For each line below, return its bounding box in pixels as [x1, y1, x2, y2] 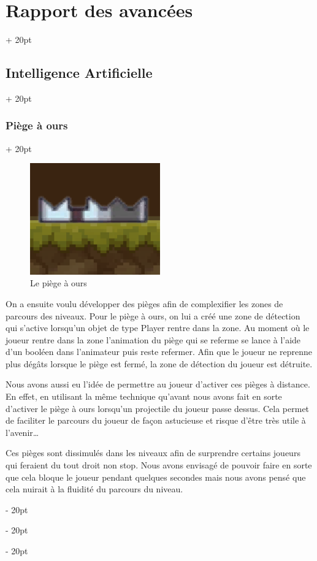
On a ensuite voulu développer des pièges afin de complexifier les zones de [6, 297, 283, 310]
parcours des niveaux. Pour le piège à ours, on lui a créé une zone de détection [6, 309, 300, 322]
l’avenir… [6, 426, 39, 438]
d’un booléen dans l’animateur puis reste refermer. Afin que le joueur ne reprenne [6, 345, 312, 358]
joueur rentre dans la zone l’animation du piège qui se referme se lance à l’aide [6, 333, 301, 346]
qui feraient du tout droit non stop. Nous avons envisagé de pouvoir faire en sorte [6, 459, 312, 471]
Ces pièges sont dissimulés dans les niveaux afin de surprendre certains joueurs [6, 446, 300, 459]
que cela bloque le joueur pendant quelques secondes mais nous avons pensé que [6, 470, 306, 483]
